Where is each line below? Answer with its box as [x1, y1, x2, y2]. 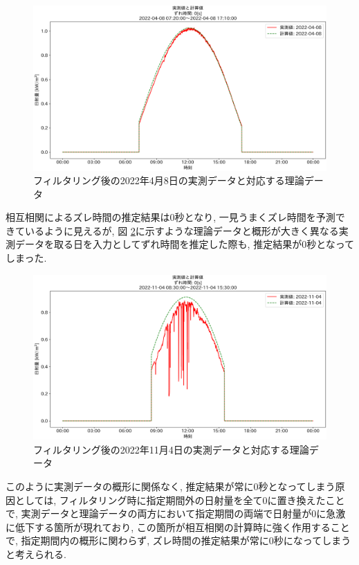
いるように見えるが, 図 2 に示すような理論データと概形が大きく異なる [24, 223, 339, 237]
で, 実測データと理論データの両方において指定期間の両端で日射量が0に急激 [6, 506, 346, 521]
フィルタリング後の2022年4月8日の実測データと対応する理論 [33, 173, 304, 188]
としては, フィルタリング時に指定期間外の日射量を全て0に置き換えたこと [15, 492, 345, 507]
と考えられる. [6, 546, 66, 561]
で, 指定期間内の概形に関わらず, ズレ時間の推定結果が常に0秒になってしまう [6, 533, 351, 548]
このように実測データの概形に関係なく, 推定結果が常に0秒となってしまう [6, 478, 335, 493]
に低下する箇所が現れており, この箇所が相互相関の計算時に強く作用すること [6, 519, 350, 534]
